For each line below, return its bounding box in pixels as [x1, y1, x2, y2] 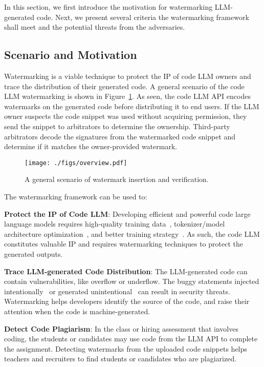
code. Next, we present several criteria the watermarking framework [36, 11, 249, 22]
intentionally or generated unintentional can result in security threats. [4, 286, 230, 296]
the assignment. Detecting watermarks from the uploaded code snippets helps [4, 343, 247, 354]
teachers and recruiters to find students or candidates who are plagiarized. [4, 353, 237, 364]
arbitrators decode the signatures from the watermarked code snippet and [4, 131, 236, 141]
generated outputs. [4, 248, 63, 259]
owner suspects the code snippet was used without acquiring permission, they [4, 111, 247, 121]
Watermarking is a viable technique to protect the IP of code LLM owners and [4, 70, 251, 81]
